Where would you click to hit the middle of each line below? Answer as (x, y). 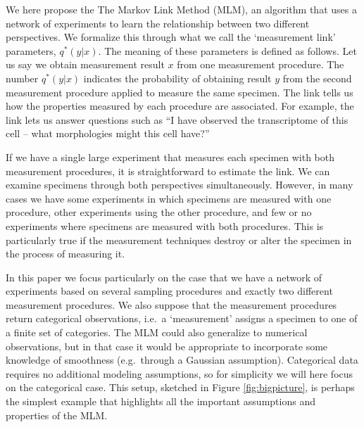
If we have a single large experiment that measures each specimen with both (170, 157)
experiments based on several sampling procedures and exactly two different (169, 291)
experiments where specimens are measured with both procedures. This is (165, 225)
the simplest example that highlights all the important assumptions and (161, 401)
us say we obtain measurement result (85, 64)
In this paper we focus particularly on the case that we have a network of (164, 277)
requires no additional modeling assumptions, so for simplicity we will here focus (180, 373)
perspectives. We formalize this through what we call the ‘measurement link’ (171, 37)
